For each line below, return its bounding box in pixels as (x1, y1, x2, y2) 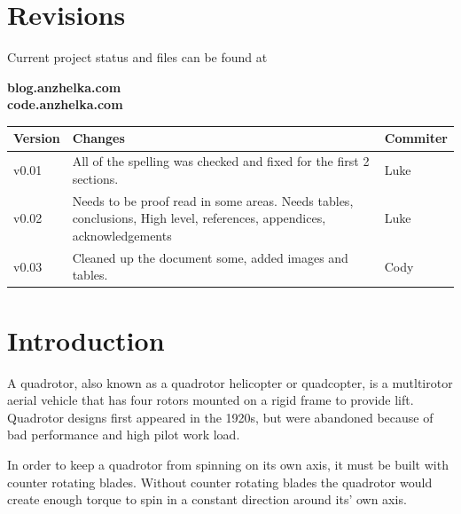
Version (13, 129, 60, 147)
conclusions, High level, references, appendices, (72, 209, 326, 227)
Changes (72, 129, 125, 147)
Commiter (384, 129, 448, 147)
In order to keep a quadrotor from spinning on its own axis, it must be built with (7, 455, 449, 473)
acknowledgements (72, 225, 172, 244)
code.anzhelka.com (7, 95, 123, 114)
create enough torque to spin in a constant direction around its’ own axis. (7, 490, 407, 509)
